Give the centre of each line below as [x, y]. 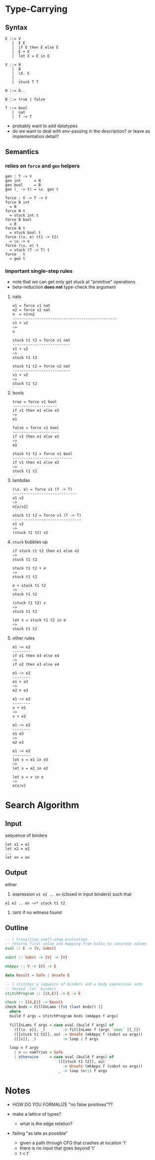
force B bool [19, 219]
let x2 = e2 [17, 849]
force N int [17, 202]
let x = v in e [28, 777]
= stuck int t [24, 215]
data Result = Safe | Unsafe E [37, 975]
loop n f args [24, 1048]
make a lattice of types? [37, 1114]
